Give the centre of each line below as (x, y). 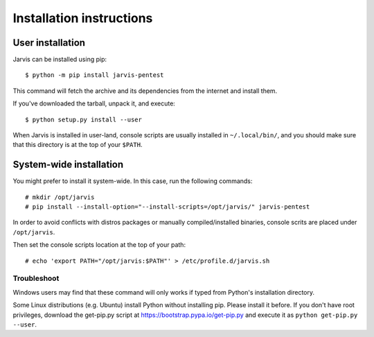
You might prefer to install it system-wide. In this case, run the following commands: (133, 181)
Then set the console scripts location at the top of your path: (99, 245)
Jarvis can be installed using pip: (60, 60)
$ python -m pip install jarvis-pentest (95, 75)
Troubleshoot (36, 279)
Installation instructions (83, 18)
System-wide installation (68, 165)
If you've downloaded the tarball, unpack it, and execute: (94, 103)
